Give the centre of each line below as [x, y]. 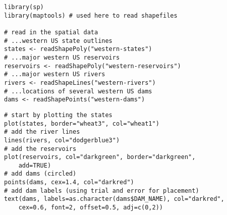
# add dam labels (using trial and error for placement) [102, 191]
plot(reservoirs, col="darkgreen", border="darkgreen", [100, 157]
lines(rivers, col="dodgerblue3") [62, 140]
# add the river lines [42, 132]
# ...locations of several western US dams [78, 91]
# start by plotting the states [58, 115]
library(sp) [24, 7]
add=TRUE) [35, 165]
